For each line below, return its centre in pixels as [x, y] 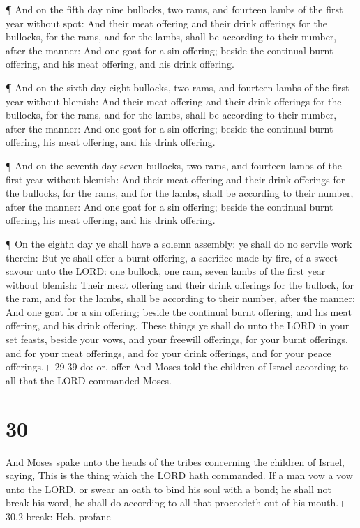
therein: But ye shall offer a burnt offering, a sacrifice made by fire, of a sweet [172, 257]
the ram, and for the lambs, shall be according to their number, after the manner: [180, 298]
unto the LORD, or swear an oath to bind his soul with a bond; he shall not [168, 489]
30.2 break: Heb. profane [58, 516]
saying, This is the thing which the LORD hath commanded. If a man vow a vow [179, 475]
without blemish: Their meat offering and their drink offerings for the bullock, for [180, 284]
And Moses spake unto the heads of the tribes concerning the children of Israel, [175, 461]
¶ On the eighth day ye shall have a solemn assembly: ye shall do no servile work [179, 243]
